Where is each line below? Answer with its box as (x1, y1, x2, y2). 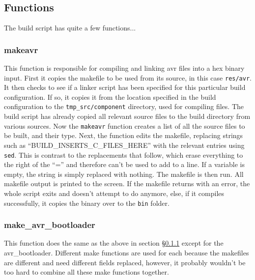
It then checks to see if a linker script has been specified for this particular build (4, 82, 246, 92)
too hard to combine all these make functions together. (4, 267, 169, 277)
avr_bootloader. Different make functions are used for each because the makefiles (4, 248, 249, 258)
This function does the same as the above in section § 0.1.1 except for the (4, 238, 224, 248)
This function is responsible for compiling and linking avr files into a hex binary (4, 63, 245, 73)
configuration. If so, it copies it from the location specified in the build (4, 91, 216, 102)
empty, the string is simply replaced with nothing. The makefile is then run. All (4, 168, 244, 179)
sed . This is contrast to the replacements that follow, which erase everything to (4, 149, 243, 160)
